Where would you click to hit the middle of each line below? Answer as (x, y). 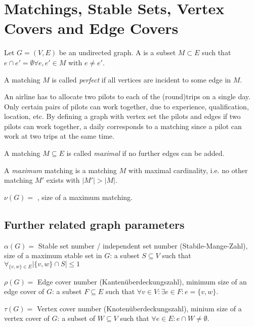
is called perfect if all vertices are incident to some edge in (141, 79)
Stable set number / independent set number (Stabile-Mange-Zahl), (143, 245)
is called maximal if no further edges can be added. (145, 153)
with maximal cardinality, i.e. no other (188, 170)
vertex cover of (27, 318)
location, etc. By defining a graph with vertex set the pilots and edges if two (122, 116)
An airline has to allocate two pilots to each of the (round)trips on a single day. (127, 96)
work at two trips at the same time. (59, 136)
